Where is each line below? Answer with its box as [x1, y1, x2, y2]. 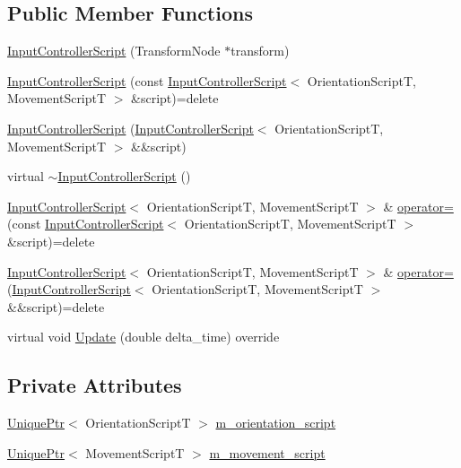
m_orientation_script [215, 413, 336, 432]
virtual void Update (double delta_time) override [7, 327, 280, 346]
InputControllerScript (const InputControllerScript [7, 71, 287, 90]
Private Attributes [7, 371, 182, 399]
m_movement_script [209, 443, 326, 462]
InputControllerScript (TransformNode [7, 41, 221, 60]
